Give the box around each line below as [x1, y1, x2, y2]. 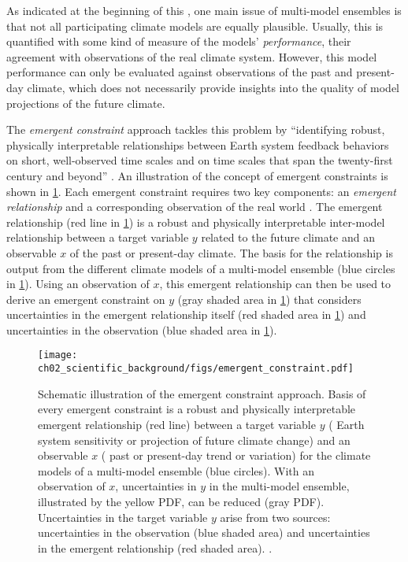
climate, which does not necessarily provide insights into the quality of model [27, 79, 400, 95]
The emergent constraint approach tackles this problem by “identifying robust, [6, 121, 385, 138]
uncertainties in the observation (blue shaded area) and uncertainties [38, 524, 370, 541]
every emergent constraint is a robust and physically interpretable [38, 401, 356, 417]
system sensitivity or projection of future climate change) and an [38, 431, 351, 448]
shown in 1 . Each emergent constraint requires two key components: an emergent [6, 183, 396, 199]
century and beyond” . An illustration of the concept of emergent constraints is [6, 167, 388, 183]
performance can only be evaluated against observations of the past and [6, 64, 353, 80]
